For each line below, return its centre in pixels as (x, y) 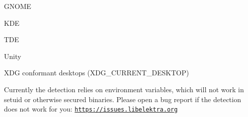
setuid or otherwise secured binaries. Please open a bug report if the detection (123, 99)
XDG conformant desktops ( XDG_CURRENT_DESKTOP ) (96, 73)
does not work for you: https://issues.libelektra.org (91, 109)
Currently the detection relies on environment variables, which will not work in (124, 89)
